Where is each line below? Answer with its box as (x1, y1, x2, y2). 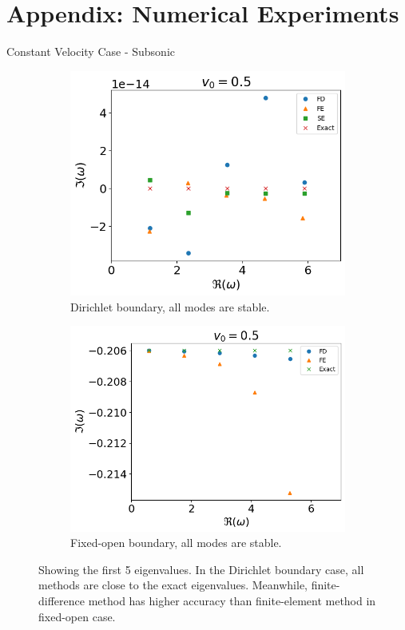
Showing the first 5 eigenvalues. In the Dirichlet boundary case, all (38, 561, 364, 577)
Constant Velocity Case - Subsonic (6, 43, 175, 60)
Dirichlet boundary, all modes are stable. (70, 298, 270, 315)
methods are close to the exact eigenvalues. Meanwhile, (38, 577, 308, 593)
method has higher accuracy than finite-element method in (88, 592, 376, 608)
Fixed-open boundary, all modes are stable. (70, 534, 282, 551)
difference (38, 592, 85, 608)
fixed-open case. (38, 608, 116, 624)
